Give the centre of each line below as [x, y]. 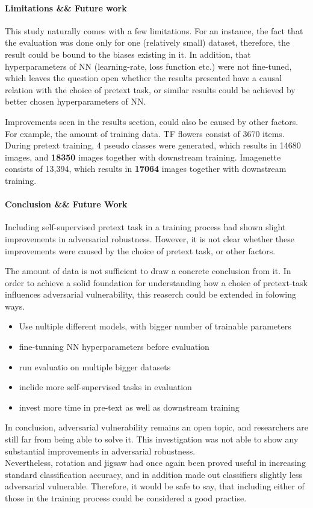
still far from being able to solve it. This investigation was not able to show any [152, 439]
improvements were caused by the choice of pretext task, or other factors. [140, 250]
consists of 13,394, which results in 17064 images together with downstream [146, 169]
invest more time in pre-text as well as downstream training [129, 407]
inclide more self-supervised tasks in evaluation [105, 387]
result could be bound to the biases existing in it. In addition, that [128, 54]
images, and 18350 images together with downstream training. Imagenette [143, 157]
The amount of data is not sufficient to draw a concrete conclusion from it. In [148, 271]
